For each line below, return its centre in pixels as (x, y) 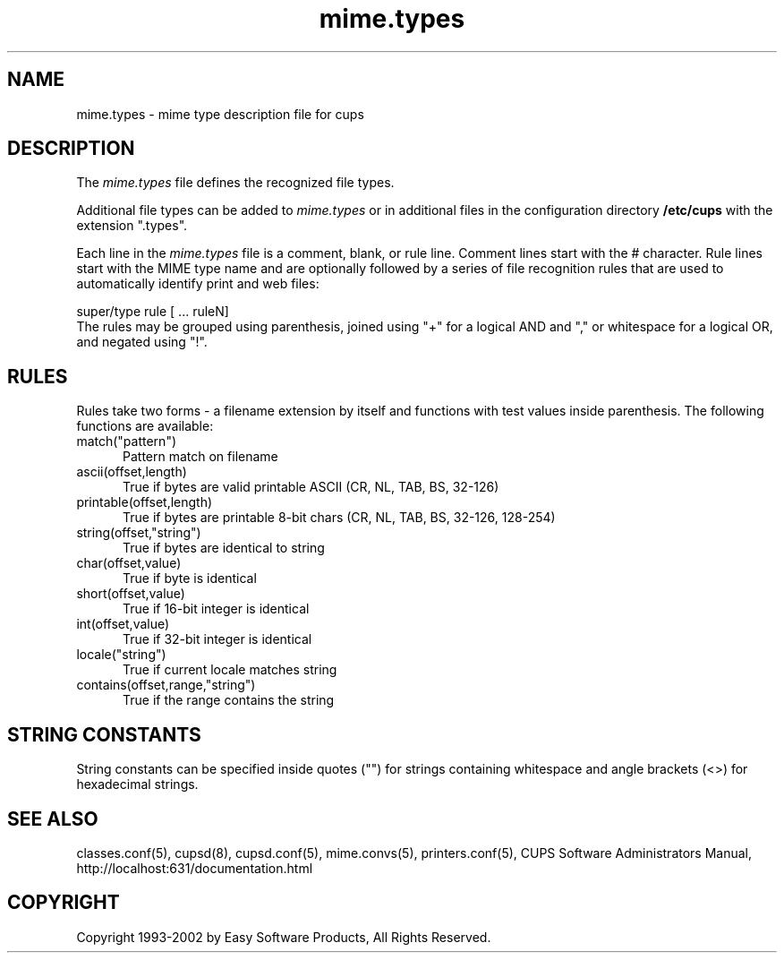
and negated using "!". (142, 342)
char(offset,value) (129, 563)
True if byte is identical (190, 579)
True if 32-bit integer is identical (217, 639)
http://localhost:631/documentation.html (195, 868)
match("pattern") (127, 441)
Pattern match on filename (200, 457)
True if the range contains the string (229, 700)
